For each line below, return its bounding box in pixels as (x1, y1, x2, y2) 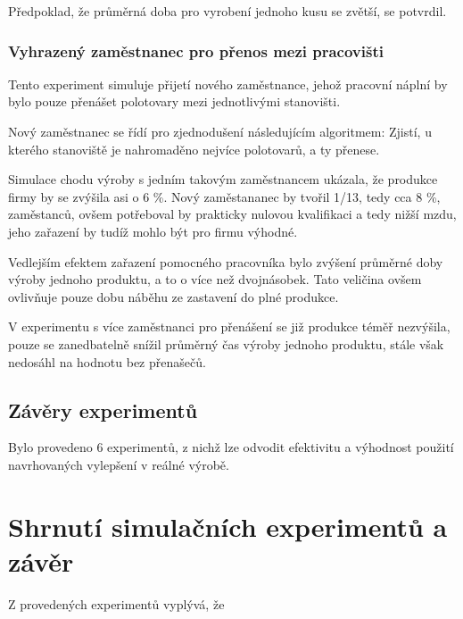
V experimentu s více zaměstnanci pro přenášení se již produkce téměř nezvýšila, (8, 317, 451, 336)
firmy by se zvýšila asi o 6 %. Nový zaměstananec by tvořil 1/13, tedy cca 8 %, (8, 187, 441, 205)
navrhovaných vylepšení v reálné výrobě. (8, 455, 229, 473)
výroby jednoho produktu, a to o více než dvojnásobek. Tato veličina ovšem (8, 270, 422, 289)
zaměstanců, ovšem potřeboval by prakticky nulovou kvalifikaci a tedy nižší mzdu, (8, 205, 457, 223)
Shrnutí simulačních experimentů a (8, 507, 448, 544)
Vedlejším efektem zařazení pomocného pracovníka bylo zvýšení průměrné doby (8, 252, 443, 271)
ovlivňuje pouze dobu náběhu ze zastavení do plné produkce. (8, 287, 339, 305)
